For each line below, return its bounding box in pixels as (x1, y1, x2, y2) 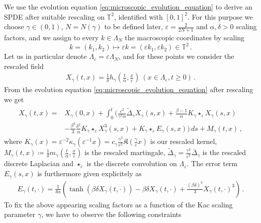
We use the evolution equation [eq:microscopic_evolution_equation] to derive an (4, 2, 252, 12)
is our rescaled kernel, (150, 136, 217, 146)
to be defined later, (104, 21, 163, 32)
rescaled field (4, 60, 44, 71)
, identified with (114, 11, 163, 22)
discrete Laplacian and (4, 158, 73, 169)
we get (4, 94, 24, 104)
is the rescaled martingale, (84, 147, 165, 158)
